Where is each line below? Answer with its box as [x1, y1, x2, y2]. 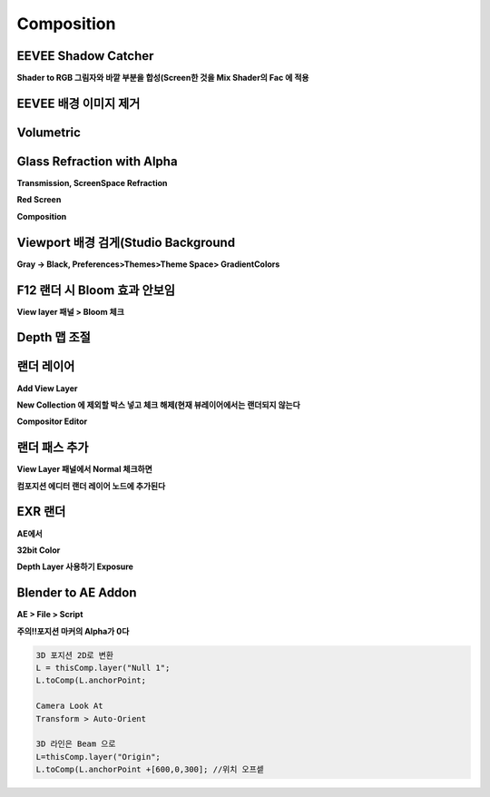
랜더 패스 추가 [16, 440, 89, 456]
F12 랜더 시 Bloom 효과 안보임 [16, 282, 176, 298]
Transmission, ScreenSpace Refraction [16, 178, 168, 188]
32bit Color [16, 545, 61, 556]
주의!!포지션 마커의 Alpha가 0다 [16, 625, 130, 636]
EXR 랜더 [16, 504, 66, 519]
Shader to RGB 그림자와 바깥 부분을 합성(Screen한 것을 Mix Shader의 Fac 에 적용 [16, 73, 309, 84]
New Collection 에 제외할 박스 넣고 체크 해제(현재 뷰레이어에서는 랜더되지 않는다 [16, 399, 301, 410]
